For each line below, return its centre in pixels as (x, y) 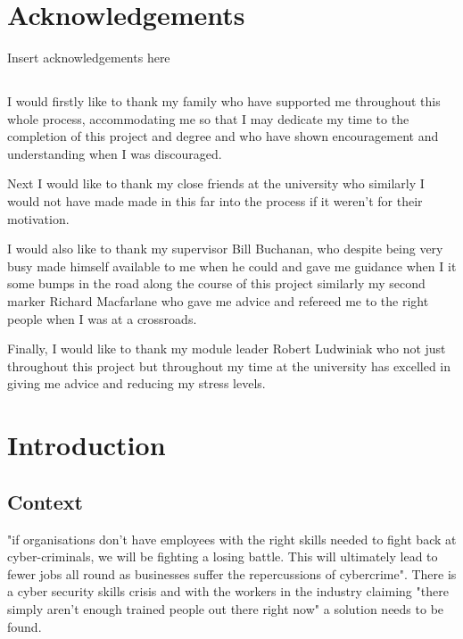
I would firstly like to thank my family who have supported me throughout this (224, 101)
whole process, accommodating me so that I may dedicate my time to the (208, 118)
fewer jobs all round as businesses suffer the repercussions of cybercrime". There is (232, 573)
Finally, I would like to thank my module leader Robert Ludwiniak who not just (227, 349)
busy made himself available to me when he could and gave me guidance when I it (232, 266)
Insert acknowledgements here (89, 58)
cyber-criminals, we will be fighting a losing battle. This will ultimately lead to (223, 556)
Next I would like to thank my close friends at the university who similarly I (216, 183)
